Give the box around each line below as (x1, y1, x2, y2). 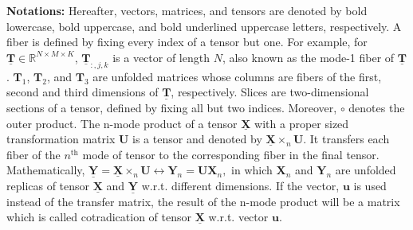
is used (353, 177, 387, 193)
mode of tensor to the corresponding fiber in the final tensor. (82, 146, 380, 162)
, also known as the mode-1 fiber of (222, 49, 395, 65)
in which (231, 162, 273, 178)
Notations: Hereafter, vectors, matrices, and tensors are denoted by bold (6, 2, 368, 18)
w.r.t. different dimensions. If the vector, (141, 177, 340, 193)
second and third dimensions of (6, 84, 159, 100)
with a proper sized (254, 115, 349, 131)
